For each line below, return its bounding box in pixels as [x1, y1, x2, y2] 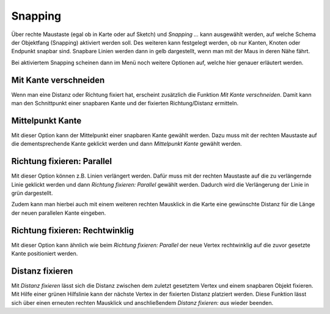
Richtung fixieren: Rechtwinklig [11, 225, 134, 236]
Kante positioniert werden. [11, 250, 78, 257]
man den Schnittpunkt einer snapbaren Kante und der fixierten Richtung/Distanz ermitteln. [11, 100, 239, 107]
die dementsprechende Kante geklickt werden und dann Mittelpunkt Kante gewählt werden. [11, 140, 243, 148]
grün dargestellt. [11, 190, 53, 196]
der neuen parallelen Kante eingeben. [11, 209, 106, 217]
